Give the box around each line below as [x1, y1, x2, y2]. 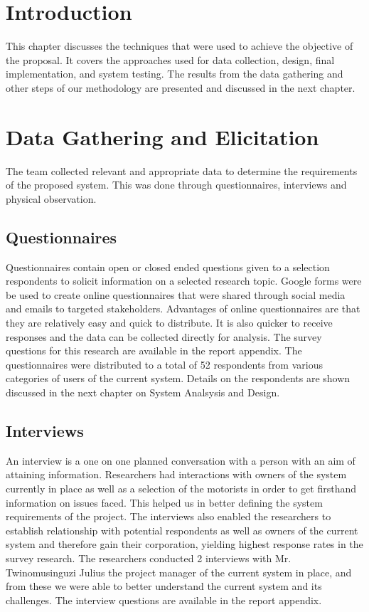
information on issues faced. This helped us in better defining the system [6, 495, 323, 510]
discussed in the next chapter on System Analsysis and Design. [6, 384, 280, 399]
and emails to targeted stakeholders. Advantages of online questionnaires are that [6, 301, 360, 316]
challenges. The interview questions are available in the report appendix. [6, 592, 322, 607]
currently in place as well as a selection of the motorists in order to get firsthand [6, 480, 356, 495]
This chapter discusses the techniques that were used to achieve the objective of [6, 38, 353, 53]
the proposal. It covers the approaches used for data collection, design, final [6, 52, 335, 67]
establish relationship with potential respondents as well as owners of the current [6, 522, 358, 537]
